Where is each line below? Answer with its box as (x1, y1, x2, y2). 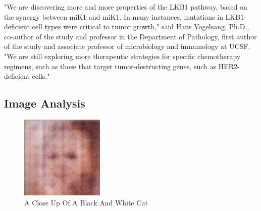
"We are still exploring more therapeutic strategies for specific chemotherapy (4, 50, 241, 61)
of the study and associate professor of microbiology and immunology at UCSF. (4, 41, 250, 51)
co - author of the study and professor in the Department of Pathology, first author (4, 31, 257, 41)
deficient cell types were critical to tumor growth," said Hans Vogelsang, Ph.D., (4, 21, 249, 32)
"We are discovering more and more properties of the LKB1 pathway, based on (4, 2, 247, 12)
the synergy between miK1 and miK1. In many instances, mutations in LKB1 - (4, 11, 246, 22)
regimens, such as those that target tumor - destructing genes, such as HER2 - (4, 61, 240, 71)
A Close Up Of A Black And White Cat (24, 197, 148, 207)
